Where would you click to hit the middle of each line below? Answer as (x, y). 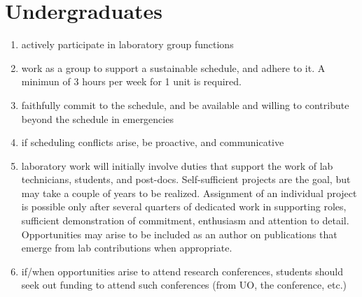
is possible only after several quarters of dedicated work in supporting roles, (184, 207)
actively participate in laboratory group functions (127, 44)
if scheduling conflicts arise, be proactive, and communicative (153, 142)
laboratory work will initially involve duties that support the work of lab (177, 165)
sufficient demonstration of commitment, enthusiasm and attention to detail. (185, 220)
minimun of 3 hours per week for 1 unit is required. (131, 81)
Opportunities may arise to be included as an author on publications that (179, 234)
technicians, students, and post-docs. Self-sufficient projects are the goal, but (186, 179)
